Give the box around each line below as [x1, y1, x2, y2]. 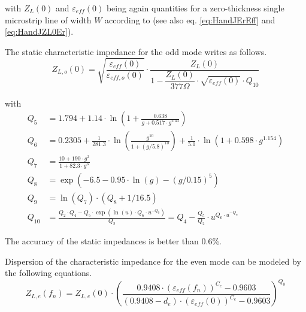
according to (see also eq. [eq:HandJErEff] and [105, 13, 275, 26]
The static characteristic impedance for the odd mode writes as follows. [5, 45, 267, 57]
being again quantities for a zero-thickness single [106, 2, 284, 14]
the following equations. [5, 266, 92, 279]
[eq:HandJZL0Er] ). [5, 25, 74, 38]
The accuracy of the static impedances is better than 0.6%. [5, 235, 222, 247]
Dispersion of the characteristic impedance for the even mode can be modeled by [5, 255, 301, 267]
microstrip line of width [5, 13, 92, 26]
